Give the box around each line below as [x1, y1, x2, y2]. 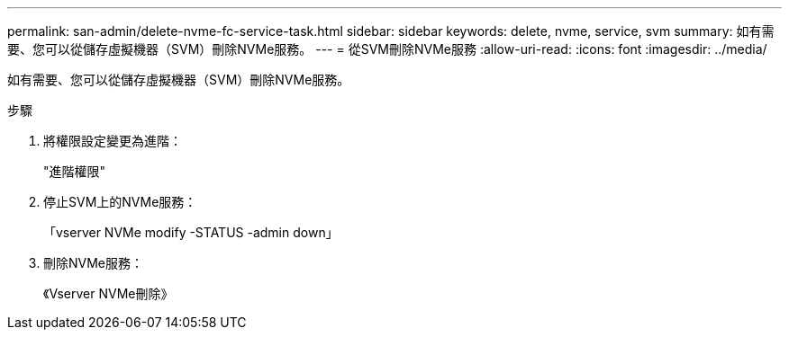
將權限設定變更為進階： [43, 133, 182, 148]
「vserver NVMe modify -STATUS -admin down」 [43, 225, 339, 240]
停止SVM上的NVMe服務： [43, 194, 197, 209]
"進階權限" [43, 164, 106, 179]
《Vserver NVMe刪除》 [43, 286, 174, 301]
